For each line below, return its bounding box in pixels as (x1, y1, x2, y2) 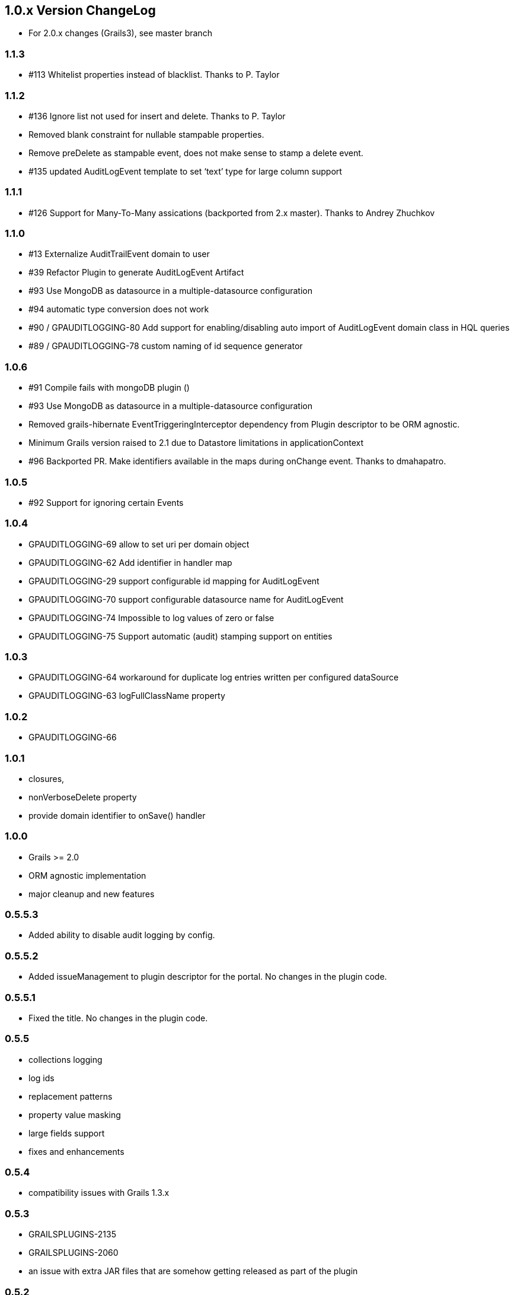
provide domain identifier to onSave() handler (28, 810, 206, 821)
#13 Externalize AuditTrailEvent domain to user (28, 249, 210, 259)
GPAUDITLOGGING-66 (28, 732, 117, 743)
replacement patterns (28, 1091, 113, 1101)
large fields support (28, 1128, 105, 1138)
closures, (28, 773, 65, 784)
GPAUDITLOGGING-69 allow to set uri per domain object (28, 539, 250, 549)
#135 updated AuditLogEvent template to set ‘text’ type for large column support (28, 166, 342, 176)
